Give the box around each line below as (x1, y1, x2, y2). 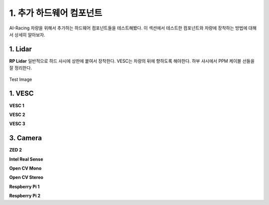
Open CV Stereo (9, 175, 43, 181)
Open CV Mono (9, 165, 42, 171)
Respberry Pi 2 (9, 193, 41, 199)
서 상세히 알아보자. (9, 31, 45, 37)
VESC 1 (9, 102, 24, 108)
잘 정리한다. (9, 65, 32, 71)
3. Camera (9, 134, 42, 142)
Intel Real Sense (9, 156, 43, 162)
